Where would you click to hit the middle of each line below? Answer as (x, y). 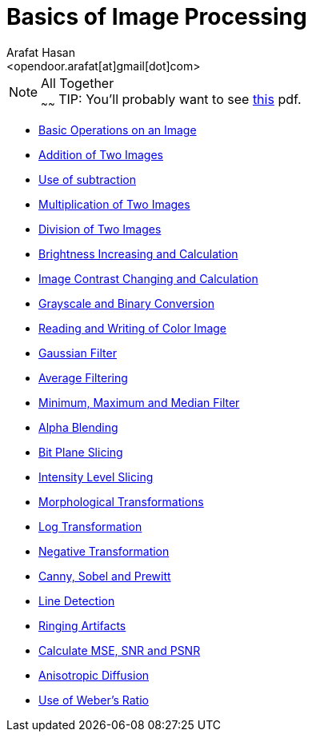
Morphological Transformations (121, 501)
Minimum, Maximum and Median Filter (139, 402)
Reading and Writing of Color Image (133, 328)
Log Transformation (90, 526)
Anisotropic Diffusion (94, 675)
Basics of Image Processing (157, 17)
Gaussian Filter (78, 353)
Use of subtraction (88, 179)
